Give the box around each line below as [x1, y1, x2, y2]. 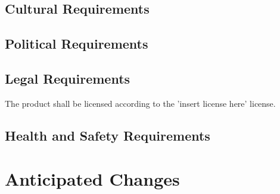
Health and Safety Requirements [5, 126, 210, 144]
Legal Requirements [5, 69, 130, 87]
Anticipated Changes [5, 167, 180, 191]
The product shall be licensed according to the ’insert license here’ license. [5, 97, 276, 109]
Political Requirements [5, 34, 148, 53]
